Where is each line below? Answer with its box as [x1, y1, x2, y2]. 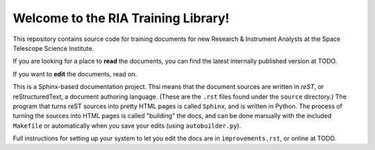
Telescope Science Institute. [12, 44, 94, 52]
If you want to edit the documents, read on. [12, 69, 137, 78]
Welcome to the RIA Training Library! [12, 10, 230, 26]
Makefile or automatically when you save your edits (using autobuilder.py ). [12, 122, 242, 130]
